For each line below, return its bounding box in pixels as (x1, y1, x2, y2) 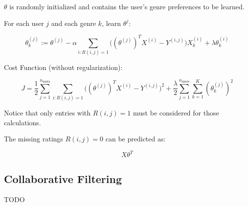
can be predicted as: (105, 134, 166, 144)
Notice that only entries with (4, 108, 91, 118)
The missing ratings (4, 134, 63, 144)
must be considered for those (133, 108, 219, 118)
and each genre (51, 18, 96, 28)
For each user (4, 18, 44, 28)
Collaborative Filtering (4, 171, 122, 186)
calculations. (4, 117, 41, 127)
